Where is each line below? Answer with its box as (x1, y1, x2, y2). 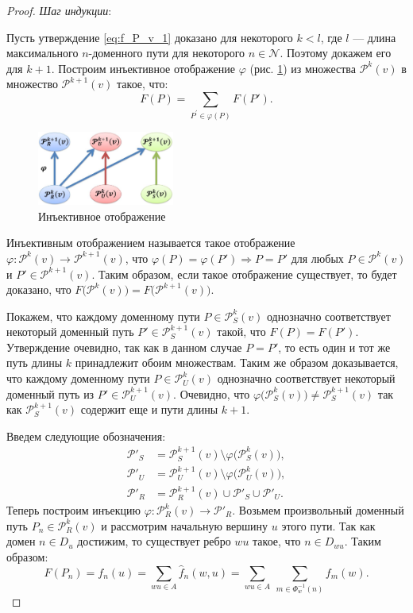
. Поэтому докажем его (280, 44, 392, 61)
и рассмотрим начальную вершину (101, 517, 268, 534)
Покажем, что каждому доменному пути (6, 307, 200, 324)
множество (6, 75, 58, 92)
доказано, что (6, 281, 71, 298)
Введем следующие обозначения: (6, 427, 166, 444)
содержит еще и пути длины (80, 401, 218, 418)
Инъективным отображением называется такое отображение (6, 234, 295, 251)
